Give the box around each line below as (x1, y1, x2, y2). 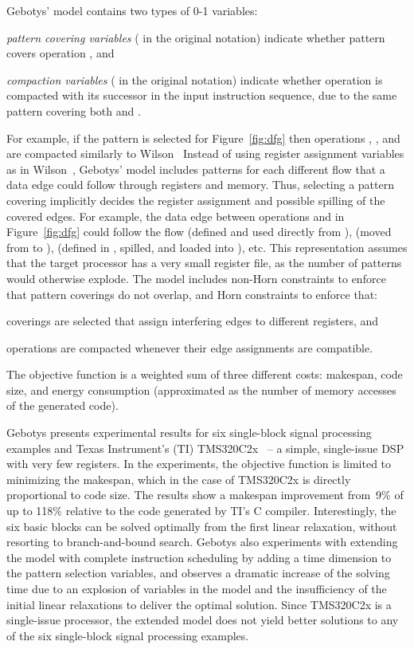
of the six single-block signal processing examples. (6, 627, 249, 643)
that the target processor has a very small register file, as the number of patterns (6, 254, 402, 271)
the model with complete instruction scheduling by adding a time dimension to (6, 549, 392, 565)
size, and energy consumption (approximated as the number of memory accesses (6, 381, 396, 398)
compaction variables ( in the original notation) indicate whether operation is (6, 71, 383, 88)
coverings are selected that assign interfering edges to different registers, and (6, 313, 379, 329)
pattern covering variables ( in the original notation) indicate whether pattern (6, 29, 385, 45)
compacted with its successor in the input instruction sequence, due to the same (6, 87, 397, 104)
